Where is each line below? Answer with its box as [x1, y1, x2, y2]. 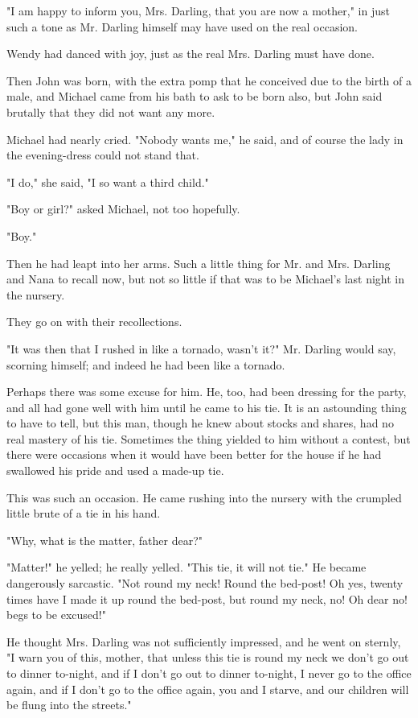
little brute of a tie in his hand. [6, 505, 161, 522]
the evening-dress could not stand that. [6, 146, 199, 163]
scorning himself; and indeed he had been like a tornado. [6, 356, 285, 373]
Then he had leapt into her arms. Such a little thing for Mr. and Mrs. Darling [6, 254, 391, 271]
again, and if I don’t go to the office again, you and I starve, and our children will [6, 680, 409, 697]
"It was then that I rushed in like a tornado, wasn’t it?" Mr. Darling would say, [6, 340, 396, 357]
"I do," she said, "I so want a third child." [6, 173, 209, 190]
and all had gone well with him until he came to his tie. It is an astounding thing [6, 398, 407, 415]
